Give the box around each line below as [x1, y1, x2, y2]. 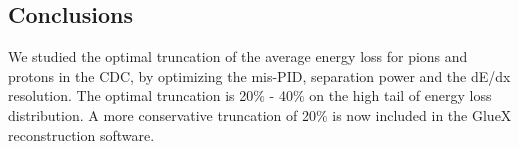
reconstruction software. [8, 124, 155, 145]
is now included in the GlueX [332, 104, 512, 125]
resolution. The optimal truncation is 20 [8, 85, 254, 106]
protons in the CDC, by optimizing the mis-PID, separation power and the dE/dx [8, 65, 511, 86]
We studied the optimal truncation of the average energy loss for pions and [8, 46, 468, 67]
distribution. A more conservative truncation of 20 [8, 104, 316, 125]
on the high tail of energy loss [309, 85, 492, 106]
